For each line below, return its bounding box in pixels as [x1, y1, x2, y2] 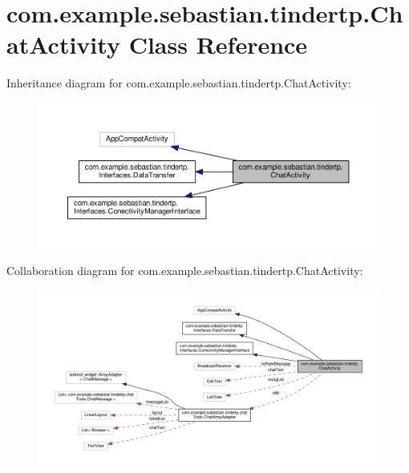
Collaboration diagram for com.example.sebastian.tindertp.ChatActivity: [6, 262, 363, 279]
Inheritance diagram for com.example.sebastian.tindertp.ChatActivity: [6, 75, 351, 91]
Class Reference [128, 28, 308, 61]
